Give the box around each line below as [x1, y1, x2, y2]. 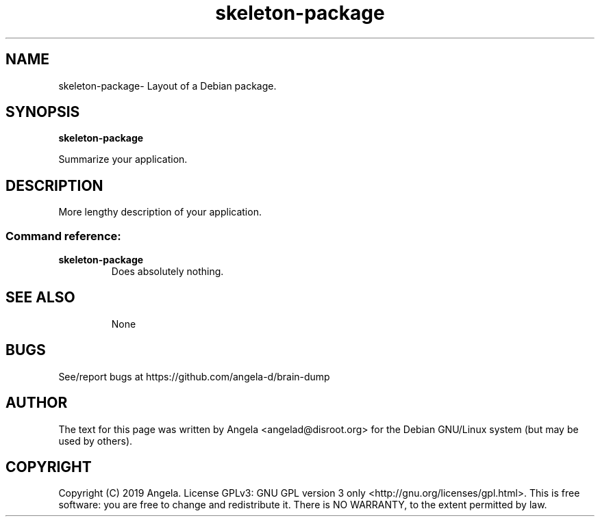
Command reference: [5, 229, 121, 243]
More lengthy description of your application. [58, 206, 262, 218]
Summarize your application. [58, 153, 188, 166]
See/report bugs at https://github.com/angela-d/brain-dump [58, 370, 330, 382]
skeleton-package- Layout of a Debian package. [58, 79, 277, 92]
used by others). [58, 434, 133, 447]
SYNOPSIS [5, 103, 80, 121]
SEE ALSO [5, 289, 75, 306]
